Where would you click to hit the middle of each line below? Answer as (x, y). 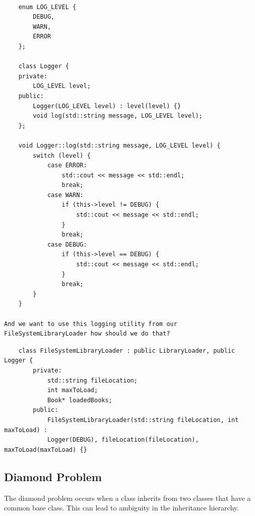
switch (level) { (62, 155)
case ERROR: (67, 166)
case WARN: (65, 195)
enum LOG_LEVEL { (47, 7)
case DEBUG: (67, 244)
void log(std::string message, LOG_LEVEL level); (118, 116)
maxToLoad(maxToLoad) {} (46, 450)
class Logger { (44, 66)
